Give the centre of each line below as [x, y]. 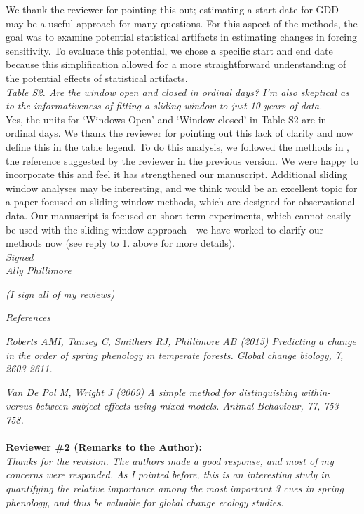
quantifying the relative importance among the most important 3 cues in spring [175, 488]
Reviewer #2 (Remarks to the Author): [104, 447]
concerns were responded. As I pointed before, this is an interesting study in [168, 474]
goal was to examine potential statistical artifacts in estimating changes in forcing [182, 37]
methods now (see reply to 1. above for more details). [120, 243]
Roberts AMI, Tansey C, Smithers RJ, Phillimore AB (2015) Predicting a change [181, 341]
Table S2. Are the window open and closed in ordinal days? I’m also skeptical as [177, 92]
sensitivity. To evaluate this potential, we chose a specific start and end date [169, 50]
